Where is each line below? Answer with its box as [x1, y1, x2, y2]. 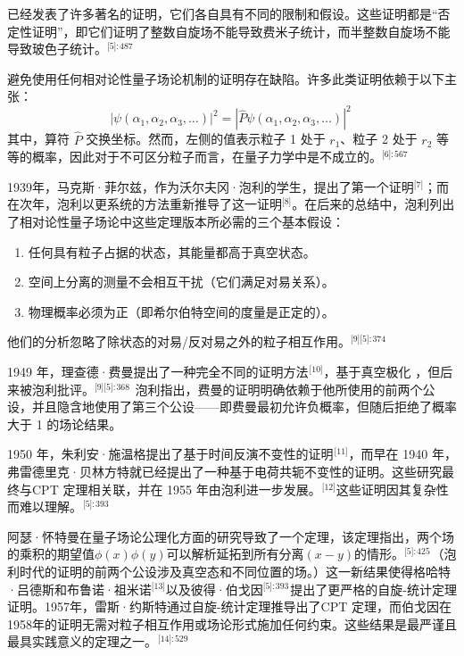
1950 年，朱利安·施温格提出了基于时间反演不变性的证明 [7, 444, 334, 463]
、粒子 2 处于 [340, 129, 418, 148]
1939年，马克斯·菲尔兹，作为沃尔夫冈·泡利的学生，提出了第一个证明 [7, 177, 414, 195]
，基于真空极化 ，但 [323, 362, 441, 381]
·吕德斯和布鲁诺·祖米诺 [7, 579, 152, 598]
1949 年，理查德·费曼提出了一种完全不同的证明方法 [7, 362, 309, 381]
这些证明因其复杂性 [336, 479, 449, 498]
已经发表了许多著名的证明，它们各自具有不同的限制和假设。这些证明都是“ [7, 4, 438, 22]
